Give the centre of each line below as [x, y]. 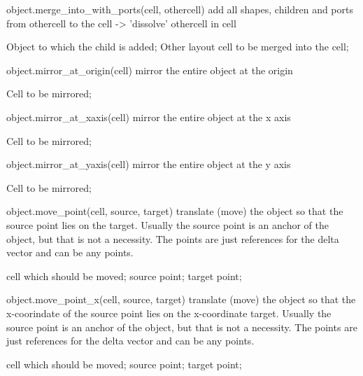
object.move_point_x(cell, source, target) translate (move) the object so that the [181, 299]
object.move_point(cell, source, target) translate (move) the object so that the [175, 211]
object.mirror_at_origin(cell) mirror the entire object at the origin [150, 70]
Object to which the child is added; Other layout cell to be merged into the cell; [178, 47]
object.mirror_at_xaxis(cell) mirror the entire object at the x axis [149, 117]
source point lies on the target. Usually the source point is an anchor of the [168, 224]
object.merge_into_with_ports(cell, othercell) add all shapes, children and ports [180, 9]
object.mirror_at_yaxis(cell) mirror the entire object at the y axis [149, 164]
